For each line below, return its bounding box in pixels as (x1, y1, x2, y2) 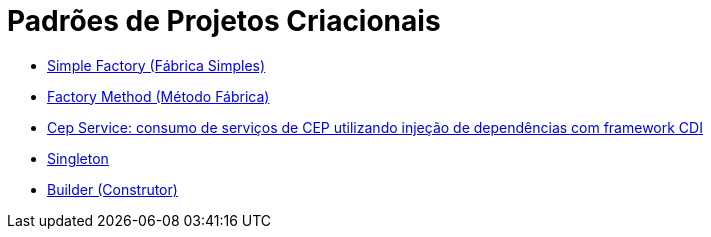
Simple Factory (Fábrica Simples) (47, 56, 266, 74)
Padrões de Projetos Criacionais (7, 4, 441, 38)
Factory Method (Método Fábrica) (47, 87, 270, 105)
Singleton (47, 149, 109, 167)
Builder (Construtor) (47, 180, 178, 198)
